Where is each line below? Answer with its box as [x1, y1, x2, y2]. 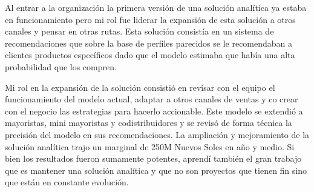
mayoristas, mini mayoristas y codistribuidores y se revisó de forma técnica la [5, 116, 292, 129]
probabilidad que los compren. [5, 60, 117, 73]
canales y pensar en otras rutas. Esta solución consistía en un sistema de [5, 25, 274, 38]
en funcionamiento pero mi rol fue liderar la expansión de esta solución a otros [5, 13, 296, 25]
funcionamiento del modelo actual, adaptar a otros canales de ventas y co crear [5, 93, 298, 105]
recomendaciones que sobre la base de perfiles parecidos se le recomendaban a [5, 36, 293, 49]
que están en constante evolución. [5, 176, 129, 188]
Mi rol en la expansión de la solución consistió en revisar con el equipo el [5, 81, 275, 93]
